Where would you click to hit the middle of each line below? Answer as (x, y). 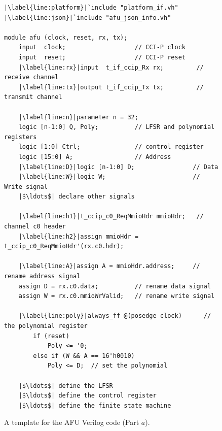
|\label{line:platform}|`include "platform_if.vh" (91, 8)
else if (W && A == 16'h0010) (84, 356)
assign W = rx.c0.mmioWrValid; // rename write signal (117, 296)
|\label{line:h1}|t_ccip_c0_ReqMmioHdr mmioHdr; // (111, 217)
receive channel (31, 77)
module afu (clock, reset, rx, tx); (66, 37)
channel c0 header (35, 227)
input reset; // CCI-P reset (102, 57)
